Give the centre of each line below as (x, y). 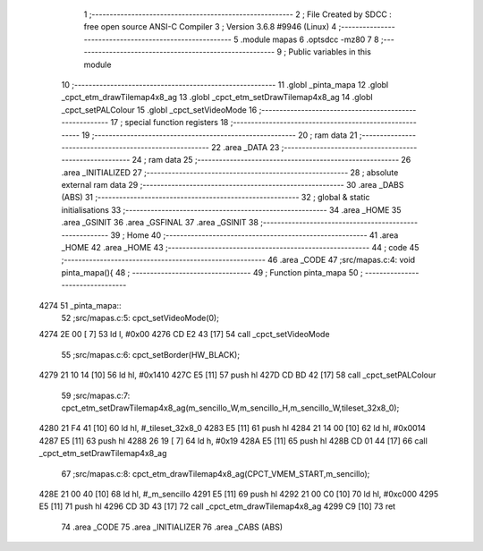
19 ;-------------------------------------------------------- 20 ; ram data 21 (220, 135)
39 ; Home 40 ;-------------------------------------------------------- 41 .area (254, 235)
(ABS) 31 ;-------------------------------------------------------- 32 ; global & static (216, 198)
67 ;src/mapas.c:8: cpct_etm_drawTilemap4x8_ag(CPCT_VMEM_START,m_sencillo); (216, 473)
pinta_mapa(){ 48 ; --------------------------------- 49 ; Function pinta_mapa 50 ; (212, 272)
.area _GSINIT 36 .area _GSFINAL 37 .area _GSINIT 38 (160, 223)
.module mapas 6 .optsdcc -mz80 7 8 (309, 39)
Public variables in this (330, 52)
